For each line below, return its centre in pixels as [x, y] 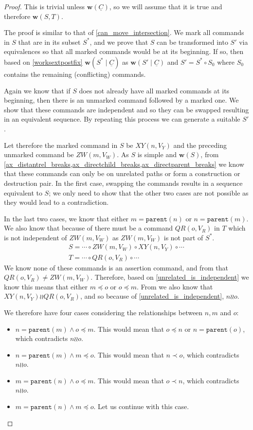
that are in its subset [49, 42]
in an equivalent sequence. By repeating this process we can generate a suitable [122, 119]
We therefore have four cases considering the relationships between [103, 312]
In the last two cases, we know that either [66, 218]
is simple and [157, 154]
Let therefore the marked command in [61, 145]
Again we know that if [37, 90]
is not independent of [36, 237]
